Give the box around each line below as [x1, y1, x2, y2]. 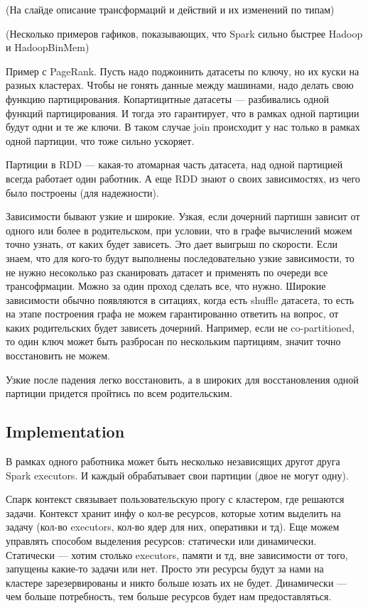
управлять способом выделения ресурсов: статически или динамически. [6, 533, 317, 548]
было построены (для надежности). [6, 185, 159, 200]
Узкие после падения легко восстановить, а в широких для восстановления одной [6, 371, 359, 386]
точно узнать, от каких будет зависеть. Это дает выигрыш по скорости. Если [6, 237, 338, 251]
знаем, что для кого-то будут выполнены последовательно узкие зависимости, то [6, 250, 355, 265]
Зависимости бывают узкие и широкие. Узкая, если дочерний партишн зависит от [6, 209, 360, 224]
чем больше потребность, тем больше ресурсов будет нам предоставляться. [6, 589, 332, 604]
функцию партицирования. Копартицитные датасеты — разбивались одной [6, 91, 329, 106]
